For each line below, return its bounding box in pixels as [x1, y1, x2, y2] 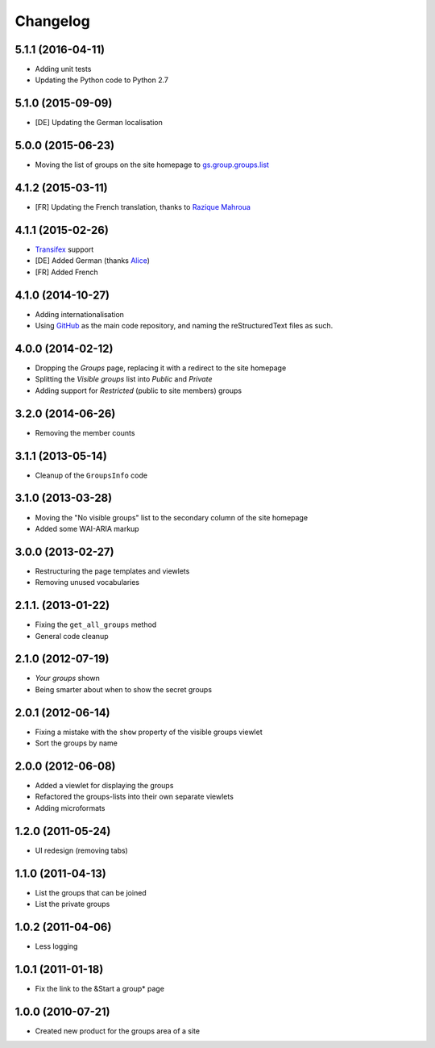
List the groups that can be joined [35, 887, 147, 897]
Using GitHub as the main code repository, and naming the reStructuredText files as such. [35, 321, 333, 331]
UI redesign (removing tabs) [35, 845, 128, 855]
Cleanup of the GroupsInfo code [35, 470, 148, 480]
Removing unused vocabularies [35, 578, 140, 587]
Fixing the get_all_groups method [35, 620, 157, 629]
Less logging [35, 941, 78, 951]
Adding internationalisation [35, 309, 125, 319]
